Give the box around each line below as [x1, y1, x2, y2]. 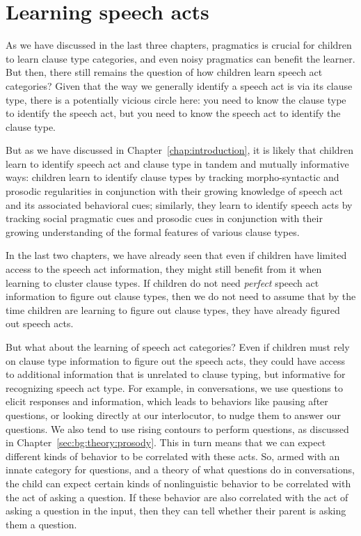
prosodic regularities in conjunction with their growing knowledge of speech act [6, 184, 343, 198]
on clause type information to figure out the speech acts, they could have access [6, 353, 346, 368]
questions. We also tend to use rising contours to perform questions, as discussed [6, 421, 349, 436]
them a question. [6, 517, 77, 531]
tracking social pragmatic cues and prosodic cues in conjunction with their [6, 211, 323, 226]
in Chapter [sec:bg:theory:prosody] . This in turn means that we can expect [6, 435, 326, 450]
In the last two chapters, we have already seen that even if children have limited [6, 248, 347, 262]
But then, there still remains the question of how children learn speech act [6, 65, 323, 79]
